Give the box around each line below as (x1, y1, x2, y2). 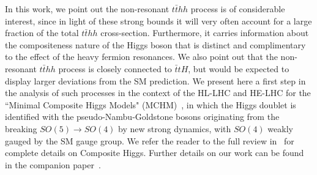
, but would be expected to (188, 62, 289, 75)
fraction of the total (5, 26, 79, 39)
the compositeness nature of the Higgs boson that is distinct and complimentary (5, 38, 306, 51)
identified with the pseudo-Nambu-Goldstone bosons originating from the (5, 110, 280, 123)
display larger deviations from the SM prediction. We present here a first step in (5, 74, 306, 87)
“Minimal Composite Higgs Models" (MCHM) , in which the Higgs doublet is (5, 98, 296, 111)
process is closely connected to (58, 62, 172, 75)
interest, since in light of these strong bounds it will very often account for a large (5, 14, 312, 27)
